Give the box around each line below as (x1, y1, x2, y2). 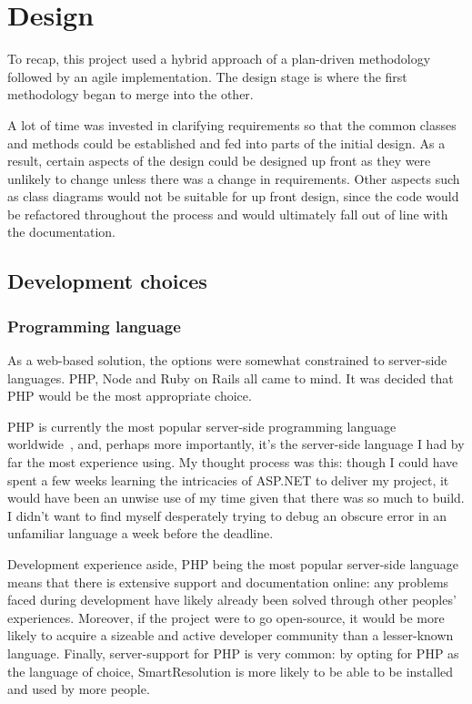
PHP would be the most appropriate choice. (7, 386, 252, 405)
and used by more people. (7, 679, 150, 699)
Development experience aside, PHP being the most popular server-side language (7, 555, 459, 573)
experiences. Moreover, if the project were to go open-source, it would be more (7, 607, 445, 627)
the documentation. (7, 222, 116, 241)
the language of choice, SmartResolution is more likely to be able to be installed (7, 661, 454, 680)
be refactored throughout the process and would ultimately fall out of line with (7, 204, 448, 223)
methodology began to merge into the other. (7, 85, 254, 104)
